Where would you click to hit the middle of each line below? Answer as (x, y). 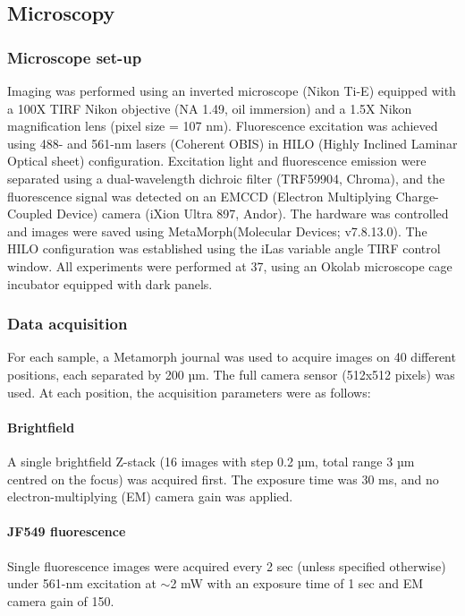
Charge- (417, 196)
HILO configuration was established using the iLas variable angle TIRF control (224, 248)
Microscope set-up (75, 57)
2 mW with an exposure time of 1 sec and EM (297, 583)
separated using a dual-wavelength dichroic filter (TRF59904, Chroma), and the (226, 178)
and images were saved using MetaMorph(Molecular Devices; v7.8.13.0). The (217, 231)
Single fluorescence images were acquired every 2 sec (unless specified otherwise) (227, 565)
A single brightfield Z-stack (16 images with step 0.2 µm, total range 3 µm (211, 461)
